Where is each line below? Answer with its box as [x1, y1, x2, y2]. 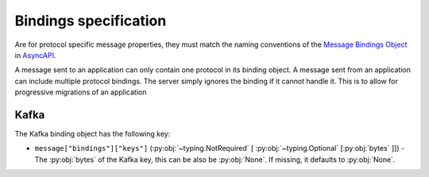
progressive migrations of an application [14, 87, 147, 97]
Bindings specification [14, 12, 167, 29]
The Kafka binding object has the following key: [14, 129, 171, 139]
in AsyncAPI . [14, 50, 56, 60]
